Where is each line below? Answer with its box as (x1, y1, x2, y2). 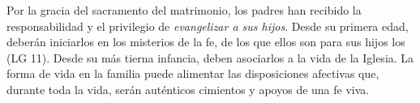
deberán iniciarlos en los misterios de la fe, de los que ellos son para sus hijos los (6, 33, 405, 50)
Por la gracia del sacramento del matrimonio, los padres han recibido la (6, 2, 362, 18)
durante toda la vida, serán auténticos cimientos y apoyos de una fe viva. (6, 80, 370, 97)
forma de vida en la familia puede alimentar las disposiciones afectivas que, (6, 65, 379, 82)
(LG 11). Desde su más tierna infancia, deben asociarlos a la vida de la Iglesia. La (6, 49, 414, 66)
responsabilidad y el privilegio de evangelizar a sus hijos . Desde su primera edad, (6, 17, 409, 34)
